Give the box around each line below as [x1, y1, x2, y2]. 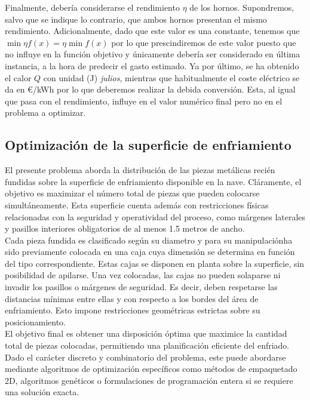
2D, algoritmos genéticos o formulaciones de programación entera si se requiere [5, 374, 293, 386]
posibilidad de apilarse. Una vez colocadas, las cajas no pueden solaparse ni [5, 269, 281, 281]
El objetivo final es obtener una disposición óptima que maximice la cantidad [5, 327, 287, 340]
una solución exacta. [5, 386, 79, 398]
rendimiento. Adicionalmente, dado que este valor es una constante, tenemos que [5, 24, 300, 37]
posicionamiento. [5, 315, 66, 328]
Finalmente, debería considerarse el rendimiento [5, 1, 180, 13]
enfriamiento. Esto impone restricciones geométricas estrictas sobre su [5, 304, 260, 316]
